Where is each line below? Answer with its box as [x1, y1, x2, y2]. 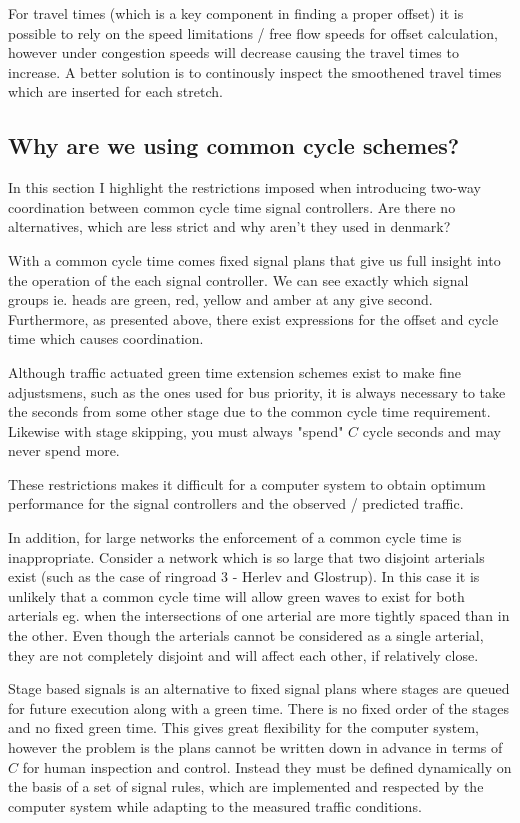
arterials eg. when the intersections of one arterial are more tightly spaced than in [8, 605, 510, 626]
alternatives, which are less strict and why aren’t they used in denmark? [8, 216, 451, 237]
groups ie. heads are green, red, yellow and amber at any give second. [8, 289, 433, 310]
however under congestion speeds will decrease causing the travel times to [8, 42, 459, 63]
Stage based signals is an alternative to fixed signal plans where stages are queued [8, 678, 510, 699]
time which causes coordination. [8, 328, 204, 349]
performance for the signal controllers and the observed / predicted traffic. [8, 493, 464, 514]
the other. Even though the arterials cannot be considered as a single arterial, [8, 625, 484, 646]
